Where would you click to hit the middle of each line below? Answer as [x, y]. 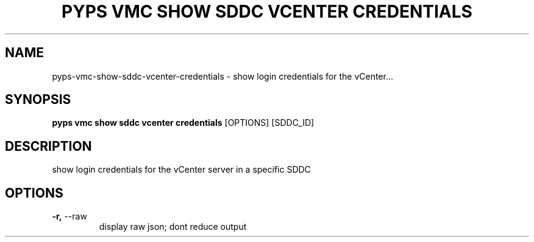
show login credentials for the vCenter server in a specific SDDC [181, 170]
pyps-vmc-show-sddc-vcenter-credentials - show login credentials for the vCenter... [223, 76]
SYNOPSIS [38, 100]
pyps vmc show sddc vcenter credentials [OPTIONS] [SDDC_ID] [183, 123]
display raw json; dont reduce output [173, 227]
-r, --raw [69, 216]
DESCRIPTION [48, 146]
